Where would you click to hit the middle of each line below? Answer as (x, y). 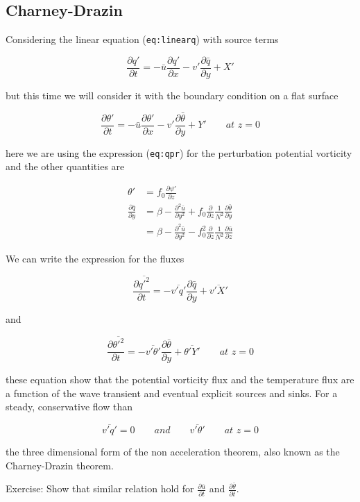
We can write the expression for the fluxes (95, 258)
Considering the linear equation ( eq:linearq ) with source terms (142, 39)
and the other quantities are (65, 166)
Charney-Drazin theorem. (60, 465)
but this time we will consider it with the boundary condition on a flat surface (172, 95)
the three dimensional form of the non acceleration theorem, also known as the (173, 452)
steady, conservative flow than (69, 407)
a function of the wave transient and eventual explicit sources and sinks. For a (172, 393)
